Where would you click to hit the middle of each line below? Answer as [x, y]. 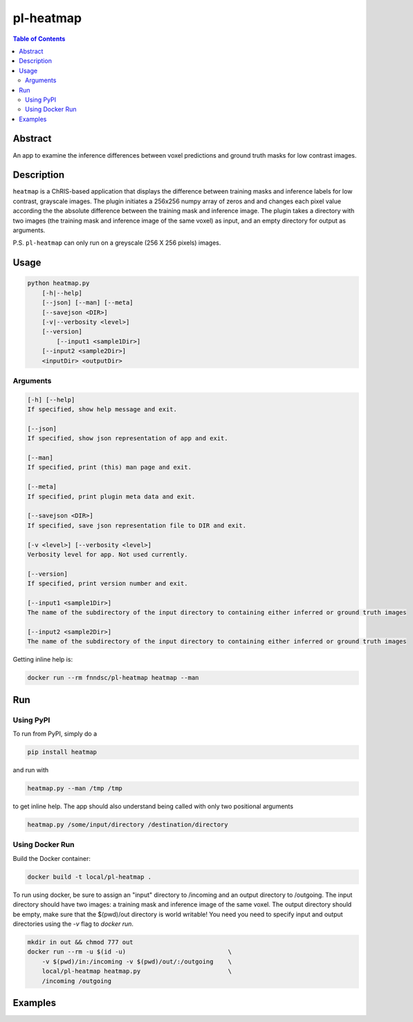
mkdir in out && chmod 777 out [81, 942]
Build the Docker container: [52, 858]
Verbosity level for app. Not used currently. [108, 554]
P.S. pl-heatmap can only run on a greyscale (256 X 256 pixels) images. [117, 243]
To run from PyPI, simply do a [55, 734]
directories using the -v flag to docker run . [73, 924]
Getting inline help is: [43, 660]
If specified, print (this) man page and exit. [109, 467]
